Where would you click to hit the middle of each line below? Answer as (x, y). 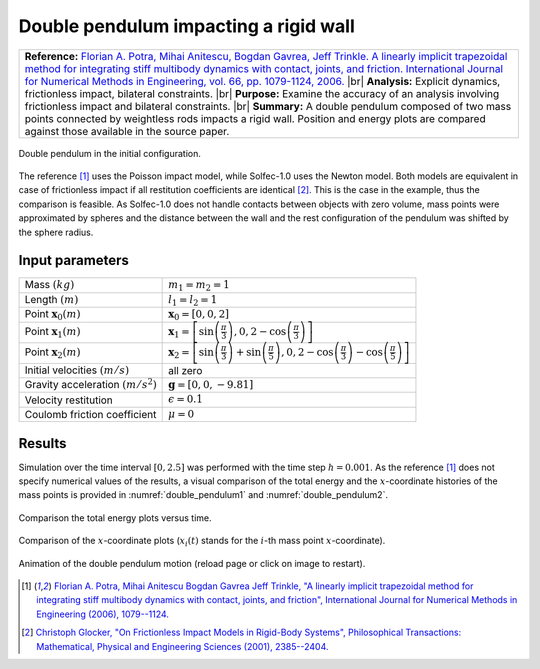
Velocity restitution (69, 400)
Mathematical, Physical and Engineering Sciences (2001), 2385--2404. (182, 646)
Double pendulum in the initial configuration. (110, 153)
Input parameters (74, 260)
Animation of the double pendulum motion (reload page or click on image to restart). (192, 563)
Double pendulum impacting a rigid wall (186, 26)
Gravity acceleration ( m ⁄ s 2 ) (90, 383)
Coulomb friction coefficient (90, 414)
